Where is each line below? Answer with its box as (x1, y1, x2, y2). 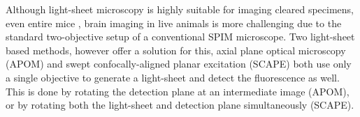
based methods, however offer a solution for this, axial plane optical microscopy (6, 42, 346, 57)
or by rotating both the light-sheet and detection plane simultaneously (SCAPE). (6, 97, 354, 112)
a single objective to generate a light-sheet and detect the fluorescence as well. (6, 70, 340, 84)
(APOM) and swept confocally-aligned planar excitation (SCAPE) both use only (6, 56, 352, 71)
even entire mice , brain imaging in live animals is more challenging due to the (6, 15, 342, 30)
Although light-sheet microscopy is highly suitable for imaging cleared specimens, (6, 2, 354, 16)
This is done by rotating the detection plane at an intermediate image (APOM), (6, 84, 350, 98)
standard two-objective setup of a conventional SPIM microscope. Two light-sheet (6, 29, 355, 44)
